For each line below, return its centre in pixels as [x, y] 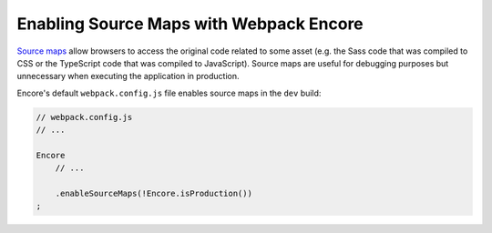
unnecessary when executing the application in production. [128, 76]
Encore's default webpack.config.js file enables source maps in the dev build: [169, 93]
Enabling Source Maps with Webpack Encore [190, 24]
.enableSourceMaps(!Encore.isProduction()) [154, 194]
